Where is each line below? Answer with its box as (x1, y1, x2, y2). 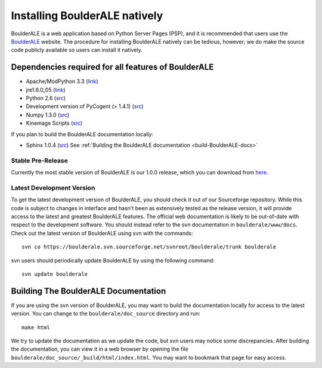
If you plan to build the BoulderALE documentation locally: (11, 130, 154, 137)
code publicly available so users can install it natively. (11, 47, 143, 54)
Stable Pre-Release (11, 156, 68, 164)
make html (21, 324, 50, 331)
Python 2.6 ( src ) (26, 94, 66, 102)
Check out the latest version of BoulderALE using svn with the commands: (11, 229, 193, 237)
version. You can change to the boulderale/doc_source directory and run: (11, 310, 201, 317)
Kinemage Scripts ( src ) (26, 119, 83, 127)
